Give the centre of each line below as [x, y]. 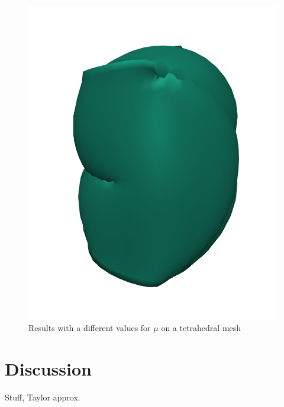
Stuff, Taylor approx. [43, 397]
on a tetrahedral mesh [201, 328]
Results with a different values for [90, 328]
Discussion [48, 369]
